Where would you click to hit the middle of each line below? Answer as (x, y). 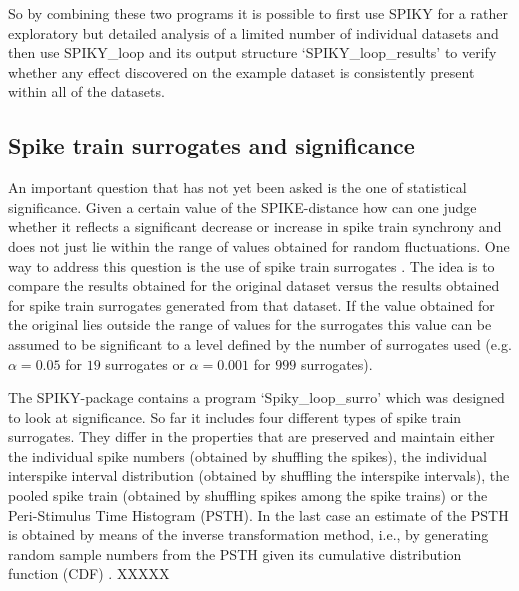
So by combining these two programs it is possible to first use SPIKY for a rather (258, 13)
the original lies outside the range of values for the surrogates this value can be (250, 324)
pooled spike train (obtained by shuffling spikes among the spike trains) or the (248, 495)
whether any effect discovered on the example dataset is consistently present (241, 71)
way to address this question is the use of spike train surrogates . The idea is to (251, 265)
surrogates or (145, 363)
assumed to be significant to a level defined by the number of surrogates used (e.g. (260, 343)
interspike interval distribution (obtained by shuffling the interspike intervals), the (259, 475)
